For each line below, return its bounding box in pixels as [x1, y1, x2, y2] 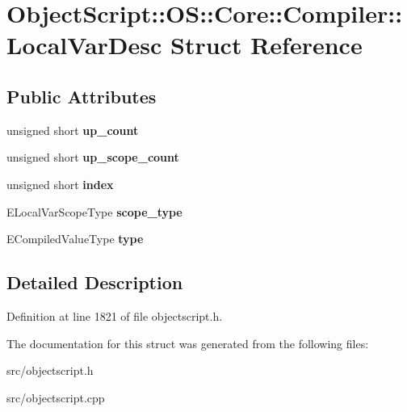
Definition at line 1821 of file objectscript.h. [6, 307, 223, 324]
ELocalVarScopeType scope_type [6, 203, 183, 220]
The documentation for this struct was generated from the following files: [6, 334, 369, 351]
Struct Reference [170, 28, 363, 61]
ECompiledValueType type [6, 230, 144, 247]
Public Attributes [6, 83, 157, 108]
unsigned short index [6, 175, 114, 192]
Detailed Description [6, 270, 183, 295]
